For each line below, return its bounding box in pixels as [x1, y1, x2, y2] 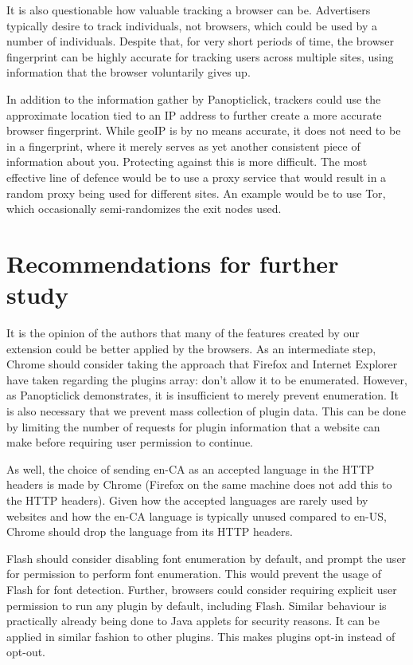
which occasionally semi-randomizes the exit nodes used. [6, 200, 282, 217]
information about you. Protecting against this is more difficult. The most [6, 153, 368, 170]
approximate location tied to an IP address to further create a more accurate [6, 106, 382, 123]
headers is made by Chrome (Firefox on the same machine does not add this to [6, 476, 392, 493]
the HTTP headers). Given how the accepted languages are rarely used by [6, 491, 368, 508]
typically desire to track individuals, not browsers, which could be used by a [6, 17, 378, 33]
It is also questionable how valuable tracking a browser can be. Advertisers [6, 2, 371, 18]
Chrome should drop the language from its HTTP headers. [6, 523, 293, 540]
